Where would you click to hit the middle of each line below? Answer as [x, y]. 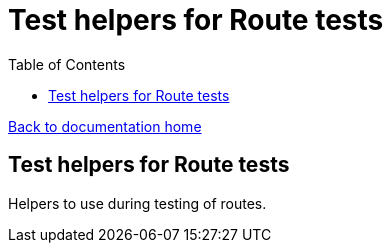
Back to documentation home [105, 126]
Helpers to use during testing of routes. [137, 203]
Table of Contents [67, 64]
